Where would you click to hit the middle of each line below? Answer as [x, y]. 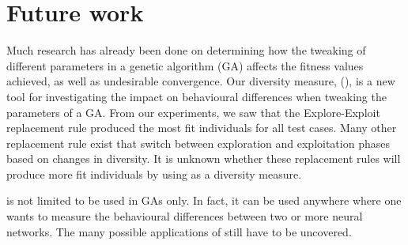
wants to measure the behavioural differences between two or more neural [185, 216]
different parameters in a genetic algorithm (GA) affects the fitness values [185, 65]
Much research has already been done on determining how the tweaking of [186, 50]
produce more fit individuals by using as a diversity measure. [154, 173]
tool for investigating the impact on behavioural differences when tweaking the [196, 96]
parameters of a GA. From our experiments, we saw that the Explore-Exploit [193, 112]
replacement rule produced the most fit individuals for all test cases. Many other [202, 128]
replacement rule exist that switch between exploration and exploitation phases [198, 143]
